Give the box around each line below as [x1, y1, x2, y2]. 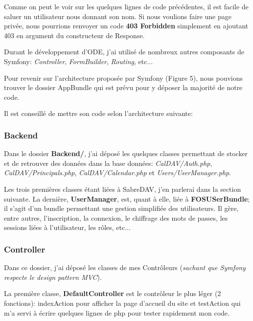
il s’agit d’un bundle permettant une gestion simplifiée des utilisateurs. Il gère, [4, 203, 239, 213]
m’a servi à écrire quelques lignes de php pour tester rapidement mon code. [4, 307, 230, 318]
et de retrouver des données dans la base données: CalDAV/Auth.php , [4, 158, 212, 168]
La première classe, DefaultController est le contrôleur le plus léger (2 [4, 288, 221, 298]
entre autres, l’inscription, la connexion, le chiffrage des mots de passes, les [4, 212, 228, 223]
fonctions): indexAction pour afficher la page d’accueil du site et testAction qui [4, 298, 241, 308]
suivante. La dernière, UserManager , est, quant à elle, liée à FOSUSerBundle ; [4, 193, 250, 204]
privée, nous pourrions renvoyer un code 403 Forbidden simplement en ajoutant [4, 21, 249, 31]
